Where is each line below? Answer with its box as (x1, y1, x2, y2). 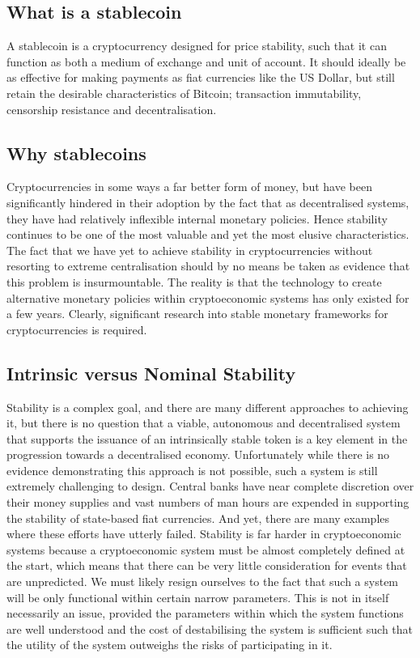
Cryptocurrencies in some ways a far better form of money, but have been (6, 178, 372, 195)
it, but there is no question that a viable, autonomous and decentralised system (6, 414, 401, 431)
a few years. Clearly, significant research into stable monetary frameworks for (6, 305, 388, 322)
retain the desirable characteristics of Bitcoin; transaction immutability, (6, 84, 362, 101)
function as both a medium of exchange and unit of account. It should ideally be (6, 53, 406, 70)
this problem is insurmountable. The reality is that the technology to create (6, 273, 382, 290)
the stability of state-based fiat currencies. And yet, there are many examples (6, 509, 390, 526)
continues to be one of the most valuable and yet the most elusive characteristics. (6, 226, 409, 243)
